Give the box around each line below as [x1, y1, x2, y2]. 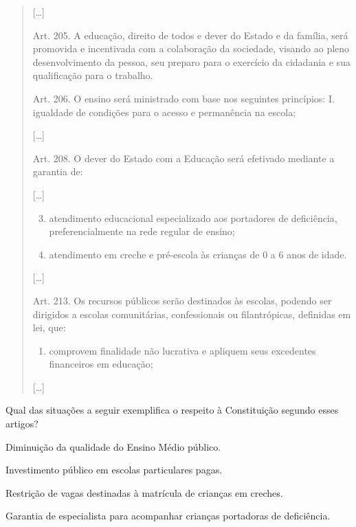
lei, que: [32, 320, 66, 335]
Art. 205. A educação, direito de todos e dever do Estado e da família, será [32, 27, 348, 42]
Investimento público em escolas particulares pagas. [5, 462, 223, 477]
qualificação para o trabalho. [32, 68, 153, 82]
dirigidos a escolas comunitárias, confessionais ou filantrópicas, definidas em [32, 306, 351, 321]
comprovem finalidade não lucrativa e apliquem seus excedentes [49, 343, 316, 357]
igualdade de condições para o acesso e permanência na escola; [32, 104, 296, 119]
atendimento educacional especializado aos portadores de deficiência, [49, 210, 337, 225]
